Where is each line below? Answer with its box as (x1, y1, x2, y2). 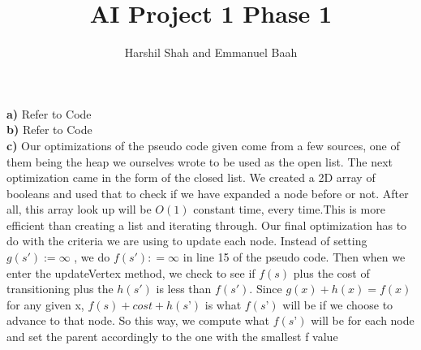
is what (204, 296, 242, 313)
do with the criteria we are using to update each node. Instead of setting (6, 232, 367, 249)
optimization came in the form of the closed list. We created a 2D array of (6, 169, 376, 186)
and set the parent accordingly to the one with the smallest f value (6, 328, 338, 345)
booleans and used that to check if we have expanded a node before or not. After (6, 184, 409, 201)
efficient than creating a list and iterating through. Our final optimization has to (6, 216, 407, 233)
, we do (74, 248, 110, 266)
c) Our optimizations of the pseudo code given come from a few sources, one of (6, 136, 400, 153)
